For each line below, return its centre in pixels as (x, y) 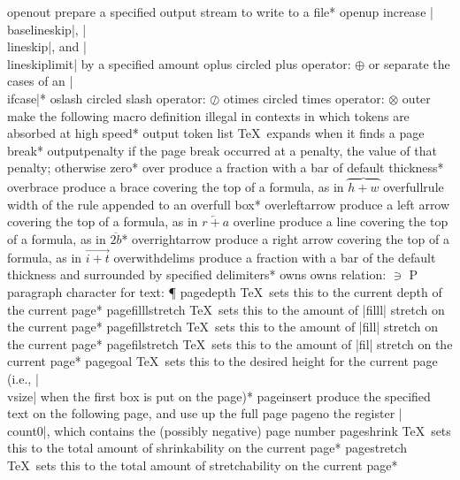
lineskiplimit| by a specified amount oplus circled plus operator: (179, 63)
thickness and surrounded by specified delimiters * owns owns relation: (197, 274)
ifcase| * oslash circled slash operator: (107, 98)
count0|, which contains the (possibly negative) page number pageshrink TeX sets (229, 430)
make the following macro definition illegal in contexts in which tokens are (208, 115)
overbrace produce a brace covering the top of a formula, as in (176, 187)
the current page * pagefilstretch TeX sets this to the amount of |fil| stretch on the (230, 343)
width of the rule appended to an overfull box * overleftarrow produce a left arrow (229, 204)
